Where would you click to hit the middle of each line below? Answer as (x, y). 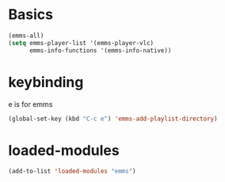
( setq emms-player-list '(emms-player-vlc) (81, 43)
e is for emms (31, 104)
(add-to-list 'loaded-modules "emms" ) (72, 172)
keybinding (46, 82)
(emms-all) (26, 36)
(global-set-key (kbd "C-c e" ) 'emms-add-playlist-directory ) (113, 119)
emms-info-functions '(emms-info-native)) (100, 50)
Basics (31, 15)
